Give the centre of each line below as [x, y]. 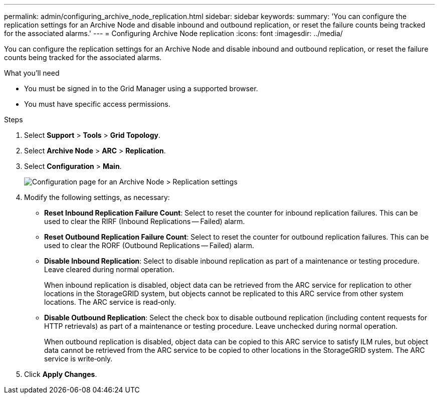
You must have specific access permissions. [97, 104]
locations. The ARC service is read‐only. [110, 302]
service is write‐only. [78, 359]
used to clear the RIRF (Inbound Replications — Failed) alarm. [145, 221]
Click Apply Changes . [61, 374]
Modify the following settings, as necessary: [97, 197]
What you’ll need [32, 73]
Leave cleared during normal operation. [109, 269]
